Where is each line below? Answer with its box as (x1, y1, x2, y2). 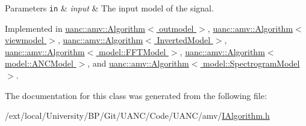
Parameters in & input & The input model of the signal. (5, 2, 214, 14)
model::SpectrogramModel (203, 57, 300, 70)
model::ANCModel (5, 57, 73, 70)
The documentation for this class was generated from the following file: (5, 89, 267, 101)
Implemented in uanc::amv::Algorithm (5, 22, 146, 34)
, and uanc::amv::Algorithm (87, 57, 189, 70)
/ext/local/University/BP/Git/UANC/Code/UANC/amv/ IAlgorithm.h (5, 109, 270, 122)
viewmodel (5, 34, 44, 46)
